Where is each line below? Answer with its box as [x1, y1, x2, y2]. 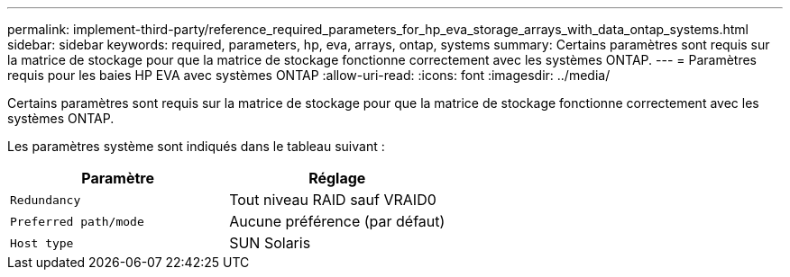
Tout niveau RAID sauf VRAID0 [229, 191, 436, 209]
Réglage [308, 169, 366, 187]
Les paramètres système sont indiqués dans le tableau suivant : [7, 138, 385, 154]
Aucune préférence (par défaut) [229, 212, 446, 230]
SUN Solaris [229, 234, 311, 252]
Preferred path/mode [10, 214, 144, 228]
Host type [10, 236, 74, 250]
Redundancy [10, 192, 81, 207]
